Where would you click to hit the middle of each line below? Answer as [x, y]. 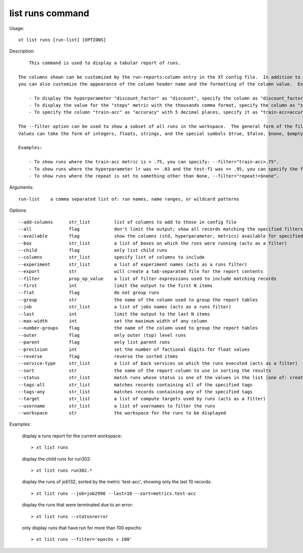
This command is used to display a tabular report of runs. [105, 63]
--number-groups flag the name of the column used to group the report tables [138, 328]
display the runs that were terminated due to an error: [78, 505]
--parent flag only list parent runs [94, 342]
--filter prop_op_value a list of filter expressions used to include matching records [147, 279]
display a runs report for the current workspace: [72, 436]
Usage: [17, 28]
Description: [22, 51]
